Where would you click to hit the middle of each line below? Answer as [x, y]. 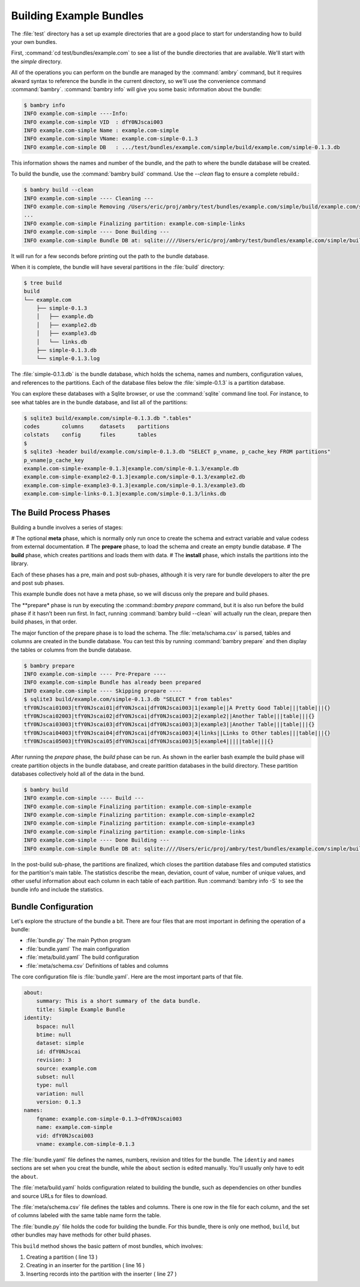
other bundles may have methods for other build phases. [81, 1235]
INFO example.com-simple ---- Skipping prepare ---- [103, 691]
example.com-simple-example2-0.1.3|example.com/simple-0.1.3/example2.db [134, 477]
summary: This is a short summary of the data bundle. [118, 1001]
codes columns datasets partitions [97, 426]
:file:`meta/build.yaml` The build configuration [82, 957]
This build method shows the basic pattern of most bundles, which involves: [107, 1246]
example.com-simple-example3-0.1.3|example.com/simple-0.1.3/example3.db [134, 485]
